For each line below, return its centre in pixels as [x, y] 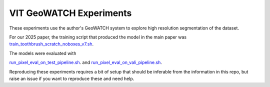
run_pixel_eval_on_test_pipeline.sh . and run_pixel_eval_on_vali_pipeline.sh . [86, 62]
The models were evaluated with [43, 53]
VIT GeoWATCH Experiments [70, 13]
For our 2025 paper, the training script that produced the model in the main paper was [98, 37]
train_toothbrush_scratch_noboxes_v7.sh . [51, 44]
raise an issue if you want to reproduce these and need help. [72, 78]
